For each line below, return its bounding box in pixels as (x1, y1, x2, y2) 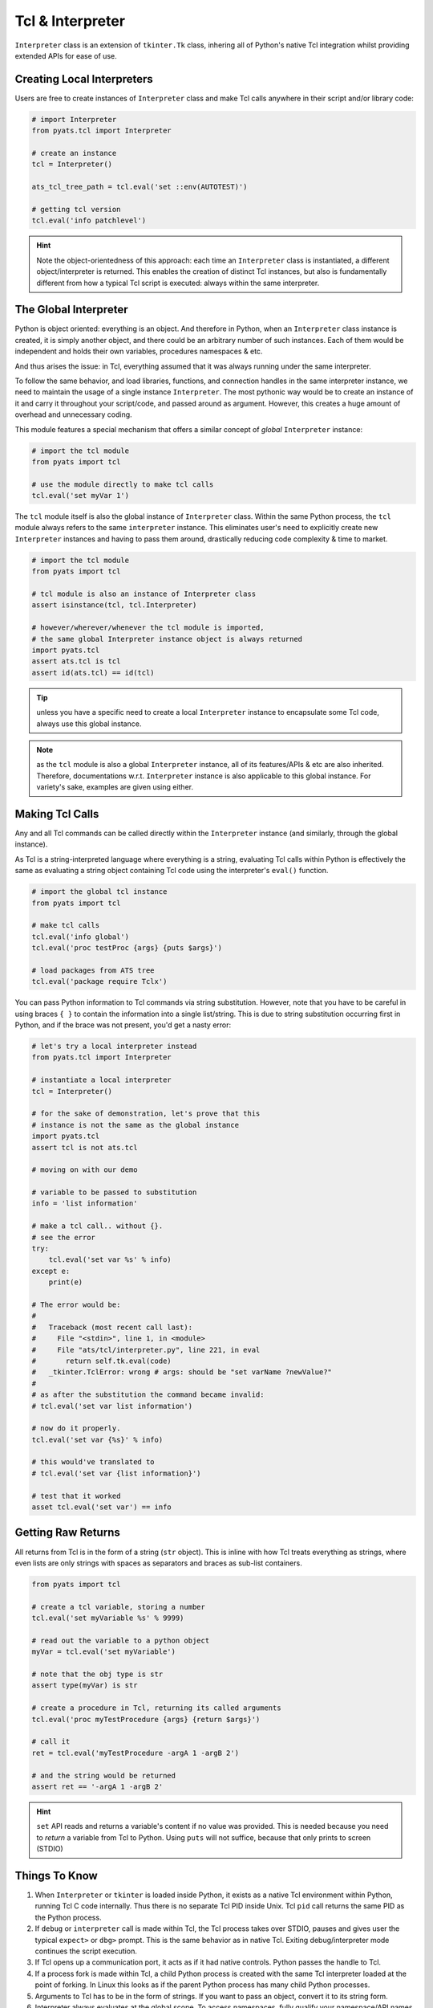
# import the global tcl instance (31, 888, 168, 896)
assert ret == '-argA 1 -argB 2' (31, 1781, 164, 1791)
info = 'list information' (31, 1199, 138, 1208)
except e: (31, 1266, 71, 1275)
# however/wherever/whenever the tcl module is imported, (31, 623, 265, 632)
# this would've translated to (31, 1458, 156, 1467)
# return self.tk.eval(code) (31, 1356, 172, 1365)
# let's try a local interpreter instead (31, 1042, 197, 1051)
